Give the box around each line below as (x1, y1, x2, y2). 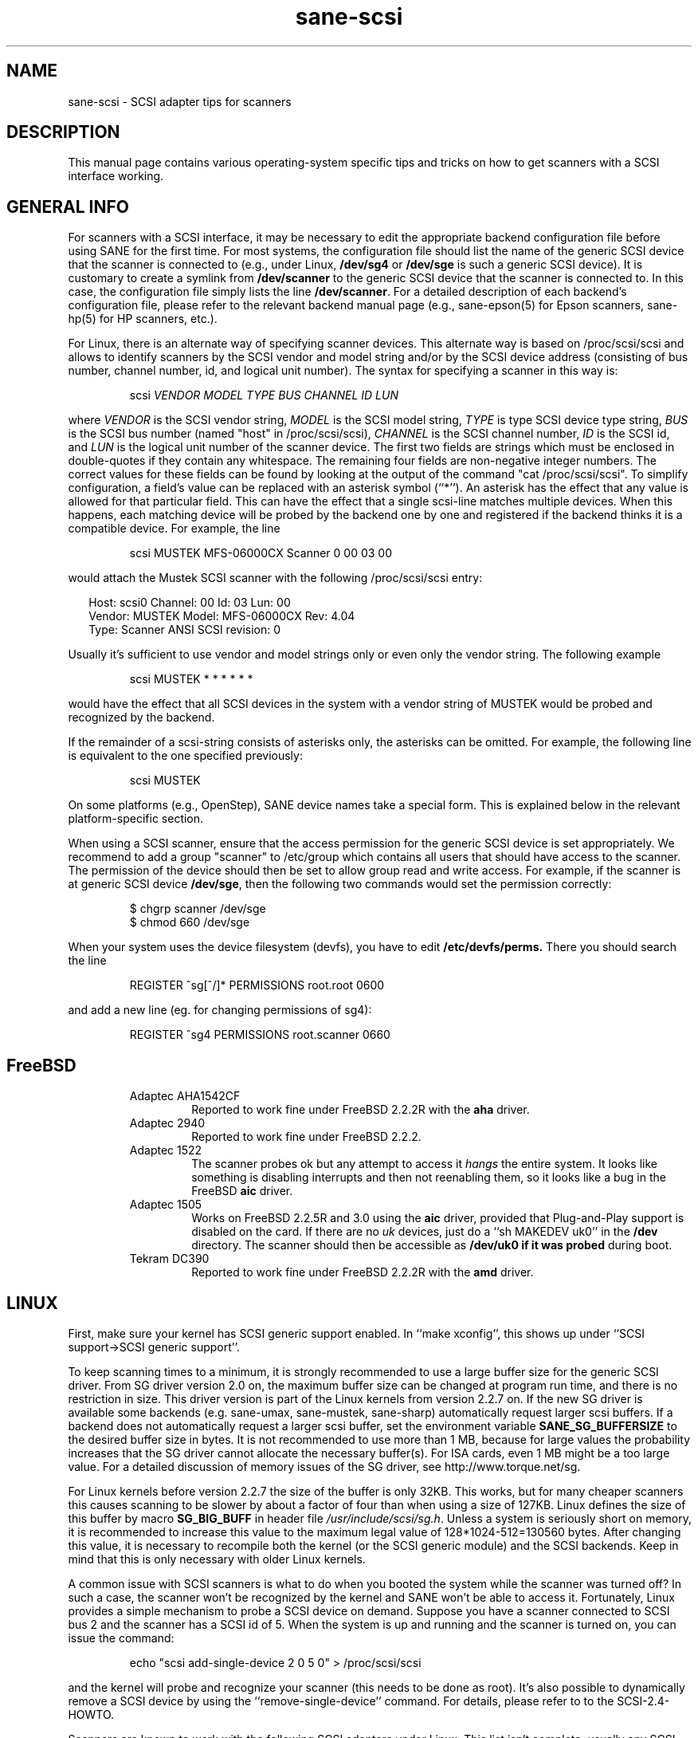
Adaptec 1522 (129, 1143, 202, 1158)
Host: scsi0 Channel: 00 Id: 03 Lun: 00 (88, 596, 291, 610)
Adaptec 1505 (129, 1197, 202, 1212)
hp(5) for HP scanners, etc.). (68, 312, 218, 326)
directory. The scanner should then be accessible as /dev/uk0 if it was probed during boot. (191, 1238, 673, 1252)
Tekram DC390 (129, 1252, 210, 1266)
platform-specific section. (68, 812, 204, 826)
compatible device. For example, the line (68, 521, 280, 536)
